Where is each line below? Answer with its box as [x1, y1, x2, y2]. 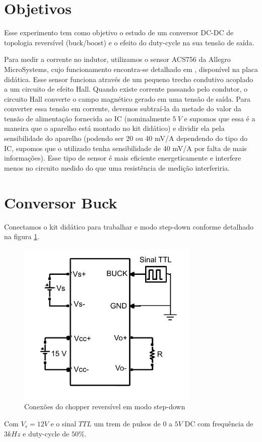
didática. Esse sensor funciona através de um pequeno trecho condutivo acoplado [4, 73, 253, 84]
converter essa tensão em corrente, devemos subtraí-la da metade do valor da [4, 103, 241, 114]
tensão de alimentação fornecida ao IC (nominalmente [4, 113, 170, 123]
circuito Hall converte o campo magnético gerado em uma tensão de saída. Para [4, 93, 250, 104]
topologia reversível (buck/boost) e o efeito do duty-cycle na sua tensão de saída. [4, 37, 254, 47]
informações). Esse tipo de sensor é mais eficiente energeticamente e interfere [4, 153, 241, 163]
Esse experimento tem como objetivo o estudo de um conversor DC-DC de [4, 27, 234, 38]
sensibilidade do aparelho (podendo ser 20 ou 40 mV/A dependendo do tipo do [4, 133, 247, 143]
